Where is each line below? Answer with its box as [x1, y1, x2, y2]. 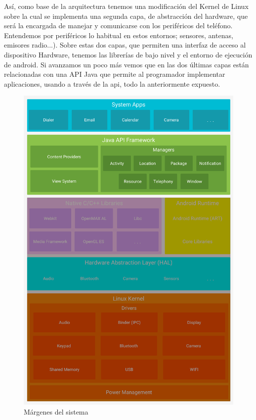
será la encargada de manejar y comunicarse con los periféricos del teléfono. [4, 20, 233, 31]
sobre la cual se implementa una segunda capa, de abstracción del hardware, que [4, 10, 248, 21]
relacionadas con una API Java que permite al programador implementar [4, 69, 225, 79]
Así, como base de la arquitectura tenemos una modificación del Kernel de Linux [4, 1, 249, 11]
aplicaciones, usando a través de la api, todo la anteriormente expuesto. [4, 78, 220, 89]
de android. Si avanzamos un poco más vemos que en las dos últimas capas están [4, 59, 249, 69]
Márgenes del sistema [24, 407, 88, 417]
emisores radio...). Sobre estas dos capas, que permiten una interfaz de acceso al [4, 40, 246, 50]
